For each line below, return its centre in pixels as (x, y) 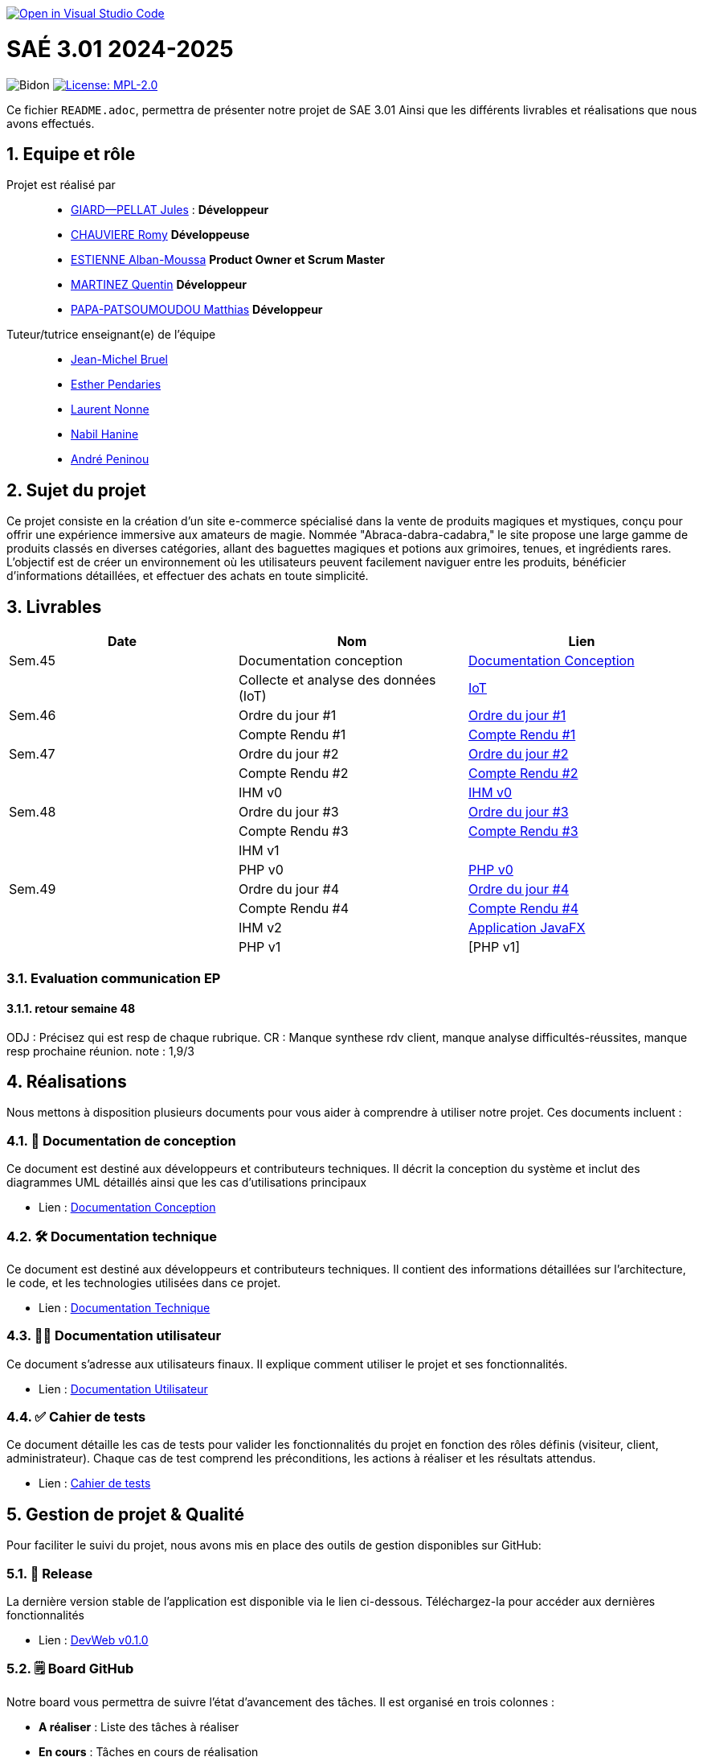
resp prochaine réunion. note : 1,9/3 (100, 1051)
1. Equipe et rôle (71, 154)
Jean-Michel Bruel (119, 360)
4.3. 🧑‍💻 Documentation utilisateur (114, 1336)
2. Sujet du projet (76, 490)
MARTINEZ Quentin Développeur (159, 285)
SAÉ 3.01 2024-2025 (120, 49)
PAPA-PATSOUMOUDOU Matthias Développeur (197, 310)
